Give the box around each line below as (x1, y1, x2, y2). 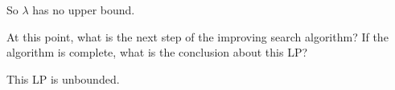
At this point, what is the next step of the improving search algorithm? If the (6, 28, 389, 45)
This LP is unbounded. (6, 70, 120, 87)
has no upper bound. (32, 2, 135, 18)
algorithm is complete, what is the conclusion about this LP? (6, 44, 308, 61)
